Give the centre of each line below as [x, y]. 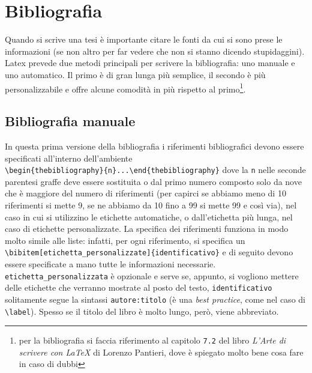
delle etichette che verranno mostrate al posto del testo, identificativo [139, 287]
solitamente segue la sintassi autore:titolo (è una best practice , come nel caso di [155, 299]
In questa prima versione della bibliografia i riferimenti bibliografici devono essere [154, 146]
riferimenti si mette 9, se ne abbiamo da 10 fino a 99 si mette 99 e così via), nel [151, 205]
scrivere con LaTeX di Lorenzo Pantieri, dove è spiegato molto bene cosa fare [161, 352]
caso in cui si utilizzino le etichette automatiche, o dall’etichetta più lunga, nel [149, 217]
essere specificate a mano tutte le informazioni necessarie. [110, 264]
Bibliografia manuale [70, 121]
